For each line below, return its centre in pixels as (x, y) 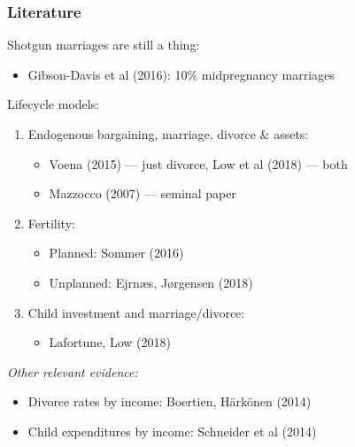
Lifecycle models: (54, 104)
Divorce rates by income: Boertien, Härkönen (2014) (170, 401)
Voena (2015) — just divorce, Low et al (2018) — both (198, 163)
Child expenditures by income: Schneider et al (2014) (172, 431)
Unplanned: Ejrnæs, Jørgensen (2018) (151, 282)
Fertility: (51, 223)
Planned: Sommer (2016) (116, 253)
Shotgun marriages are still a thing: (104, 45)
